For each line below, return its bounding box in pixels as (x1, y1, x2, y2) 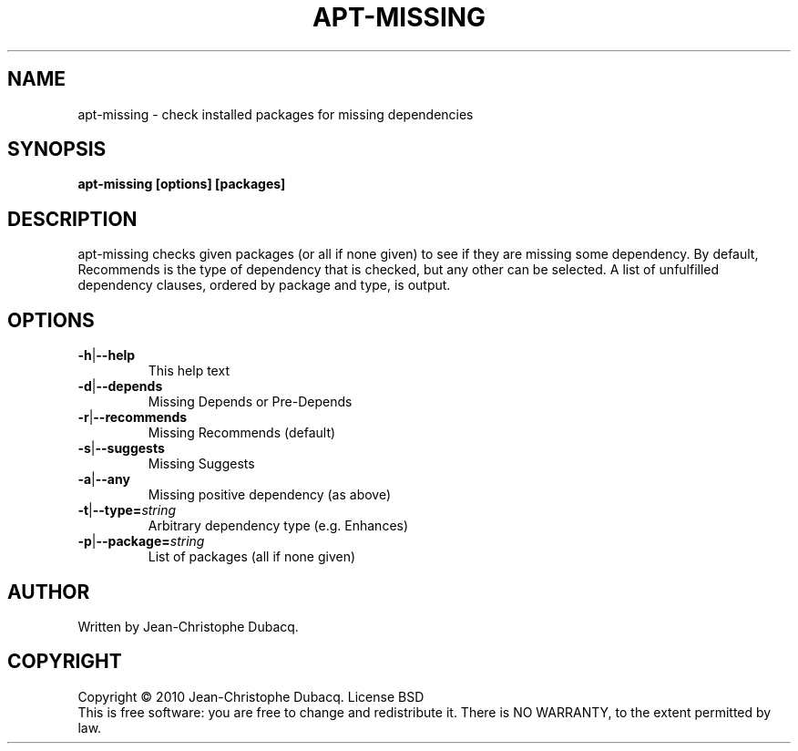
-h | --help (77, 347, 136, 364)
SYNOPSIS (7, 138, 107, 161)
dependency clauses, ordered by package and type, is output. (77, 277, 451, 293)
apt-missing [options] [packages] (77, 176, 286, 192)
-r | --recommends (77, 409, 188, 426)
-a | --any (77, 471, 130, 488)
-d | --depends (77, 378, 163, 395)
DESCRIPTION (7, 207, 138, 231)
